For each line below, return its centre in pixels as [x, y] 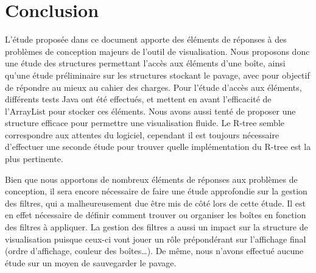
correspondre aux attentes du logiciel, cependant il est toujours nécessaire [142, 134]
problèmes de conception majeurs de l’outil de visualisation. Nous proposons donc [157, 51]
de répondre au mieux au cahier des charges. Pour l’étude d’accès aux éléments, [153, 87]
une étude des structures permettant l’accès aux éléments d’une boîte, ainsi [145, 63]
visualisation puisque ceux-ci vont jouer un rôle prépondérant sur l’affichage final [156, 239]
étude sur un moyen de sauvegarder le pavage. [91, 262]
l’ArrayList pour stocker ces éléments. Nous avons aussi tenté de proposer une [150, 111]
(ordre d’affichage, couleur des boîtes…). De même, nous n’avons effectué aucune [154, 251]
